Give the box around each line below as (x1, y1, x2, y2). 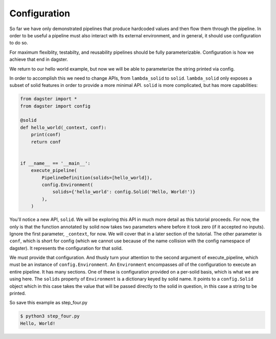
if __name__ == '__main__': (20, 160, 90, 166)
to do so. (9, 40, 28, 46)
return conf (31, 139, 61, 145)
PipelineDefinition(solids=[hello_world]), (41, 174, 153, 180)
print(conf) (31, 132, 61, 138)
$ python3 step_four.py (20, 313, 80, 319)
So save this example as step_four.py (9, 300, 88, 306)
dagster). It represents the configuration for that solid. (9, 245, 123, 251)
